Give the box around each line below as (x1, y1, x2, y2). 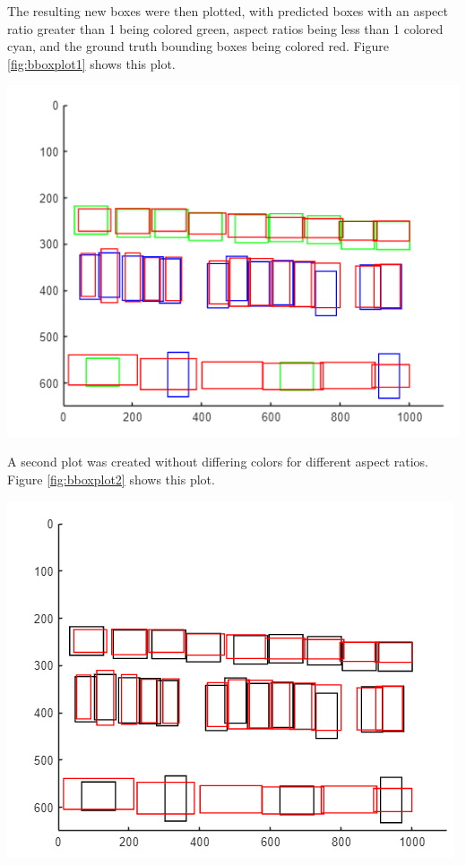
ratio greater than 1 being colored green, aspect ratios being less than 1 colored (7, 19, 444, 38)
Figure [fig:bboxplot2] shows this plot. (7, 469, 215, 488)
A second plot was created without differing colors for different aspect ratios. (7, 452, 428, 471)
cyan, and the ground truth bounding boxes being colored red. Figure (7, 37, 389, 56)
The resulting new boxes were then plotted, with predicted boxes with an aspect (7, 2, 448, 20)
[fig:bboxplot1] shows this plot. (7, 54, 176, 73)
